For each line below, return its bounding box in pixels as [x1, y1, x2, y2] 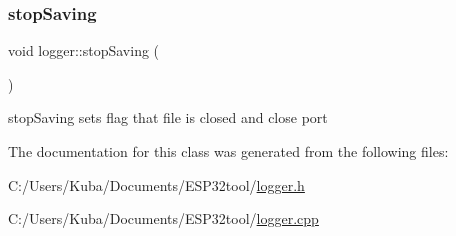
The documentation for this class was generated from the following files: [8, 141, 449, 161]
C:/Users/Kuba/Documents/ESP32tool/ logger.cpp [8, 208, 319, 229]
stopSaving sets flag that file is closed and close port [8, 107, 328, 128]
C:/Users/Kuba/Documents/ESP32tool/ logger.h [8, 174, 305, 195]
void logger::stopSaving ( [8, 40, 160, 61]
